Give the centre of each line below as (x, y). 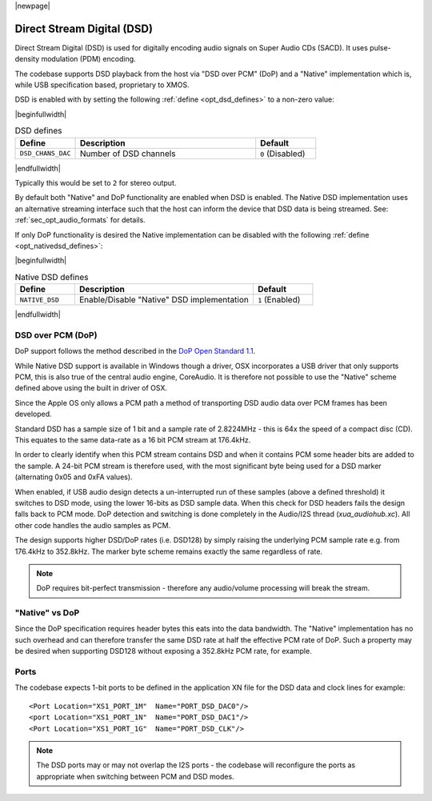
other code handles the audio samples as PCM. (93, 525)
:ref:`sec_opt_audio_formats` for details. (80, 220)
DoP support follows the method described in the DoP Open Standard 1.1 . (135, 351)
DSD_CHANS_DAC (45, 153)
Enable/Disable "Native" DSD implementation (164, 300)
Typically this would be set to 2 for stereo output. (96, 183)
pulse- (380, 47)
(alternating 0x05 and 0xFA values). (74, 477)
